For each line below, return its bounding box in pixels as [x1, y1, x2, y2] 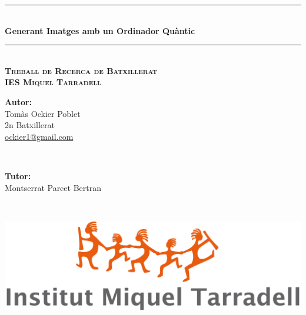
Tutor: [5, 169, 31, 182]
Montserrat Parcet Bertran [5, 181, 101, 193]
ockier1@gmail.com [5, 130, 74, 142]
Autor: [5, 95, 32, 108]
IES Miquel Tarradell [5, 76, 102, 88]
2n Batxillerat [5, 119, 55, 131]
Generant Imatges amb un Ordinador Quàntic [5, 24, 195, 36]
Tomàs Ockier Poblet [5, 107, 81, 119]
